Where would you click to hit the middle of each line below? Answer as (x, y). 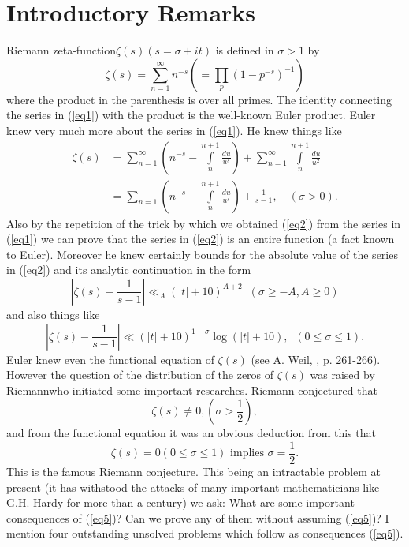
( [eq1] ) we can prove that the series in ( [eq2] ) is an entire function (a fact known (201, 239)
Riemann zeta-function (61, 50)
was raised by (342, 375)
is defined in (245, 50)
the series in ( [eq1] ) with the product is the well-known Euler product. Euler (191, 115)
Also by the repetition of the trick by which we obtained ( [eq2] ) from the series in (204, 223)
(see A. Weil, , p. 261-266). (316, 359)
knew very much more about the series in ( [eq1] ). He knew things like (174, 130)
